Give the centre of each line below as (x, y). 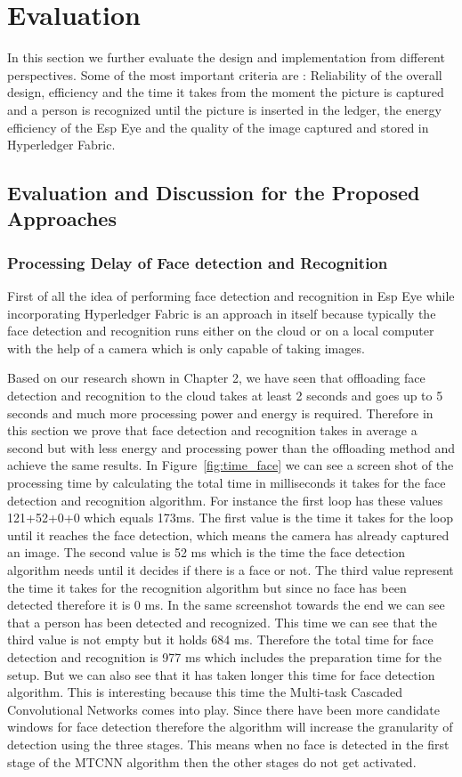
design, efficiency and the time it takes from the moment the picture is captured (226, 92)
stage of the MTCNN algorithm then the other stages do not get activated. (212, 761)
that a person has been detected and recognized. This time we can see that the (222, 622)
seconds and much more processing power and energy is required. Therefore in (220, 413)
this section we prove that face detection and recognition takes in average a (212, 430)
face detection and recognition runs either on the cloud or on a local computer (221, 331)
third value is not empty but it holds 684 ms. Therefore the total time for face (220, 639)
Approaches (62, 219)
